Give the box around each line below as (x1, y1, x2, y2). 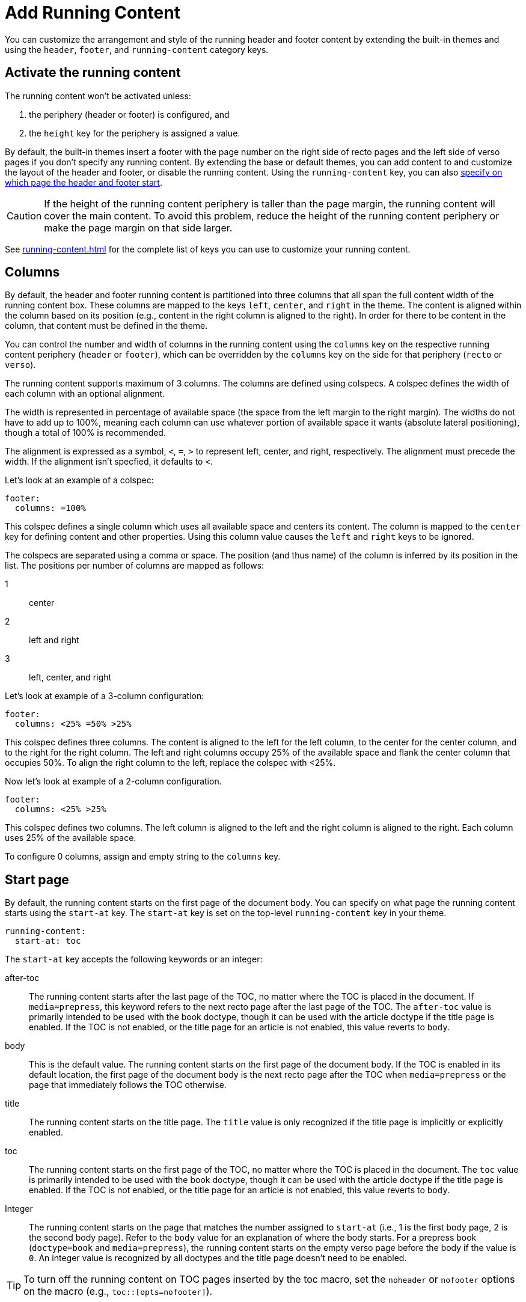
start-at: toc (14, 936, 81, 946)
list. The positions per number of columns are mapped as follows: (5, 560, 265, 571)
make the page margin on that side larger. (44, 221, 233, 234)
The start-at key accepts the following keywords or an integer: (5, 954, 263, 965)
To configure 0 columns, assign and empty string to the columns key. (5, 851, 281, 862)
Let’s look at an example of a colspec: (5, 475, 154, 486)
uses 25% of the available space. (5, 833, 136, 843)
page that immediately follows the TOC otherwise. (29, 1080, 227, 1090)
